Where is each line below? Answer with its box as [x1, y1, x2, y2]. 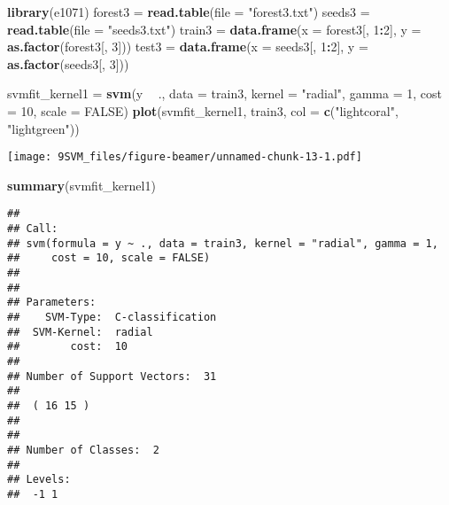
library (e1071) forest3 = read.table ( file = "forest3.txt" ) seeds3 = [7, 3, 370, 20]
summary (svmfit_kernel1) [7, 175, 156, 194]
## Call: [7, 222, 58, 236]
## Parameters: [7, 296, 97, 309]
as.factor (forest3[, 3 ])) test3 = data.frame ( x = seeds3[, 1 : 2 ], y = [7, 37, 368, 56]
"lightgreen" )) [7, 119, 80, 137]
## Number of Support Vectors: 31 [7, 369, 217, 383]
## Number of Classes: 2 [7, 443, 159, 456]
